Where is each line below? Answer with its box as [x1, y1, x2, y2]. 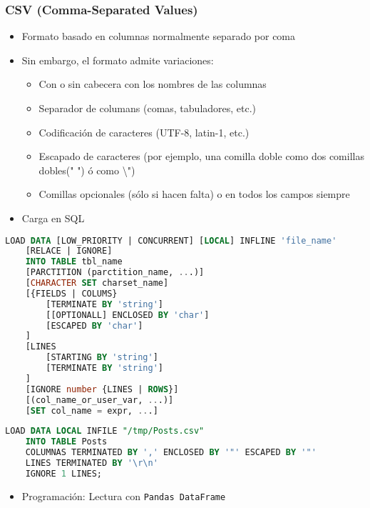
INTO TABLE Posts [25, 437, 108, 447]
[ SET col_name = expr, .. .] [25, 405, 158, 416]
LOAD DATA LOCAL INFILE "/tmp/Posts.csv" [5, 426, 205, 437]
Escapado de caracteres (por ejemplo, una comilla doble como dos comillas [38, 149, 364, 164]
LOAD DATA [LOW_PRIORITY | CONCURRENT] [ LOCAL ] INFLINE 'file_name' [5, 235, 337, 246]
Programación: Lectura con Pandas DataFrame [21, 488, 226, 503]
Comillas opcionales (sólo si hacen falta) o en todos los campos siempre [38, 186, 350, 201]
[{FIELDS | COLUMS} [25, 288, 118, 299]
